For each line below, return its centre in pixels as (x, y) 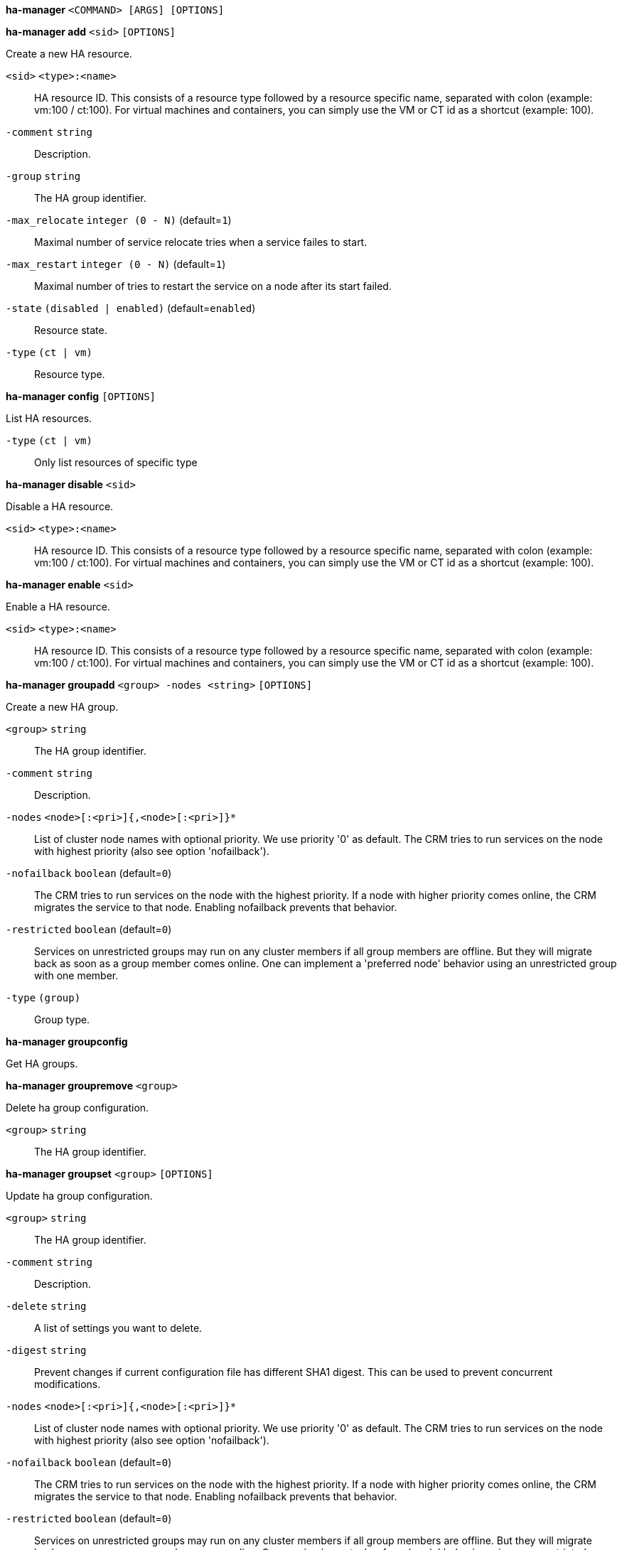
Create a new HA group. (62, 707)
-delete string (46, 1306)
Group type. (62, 1019)
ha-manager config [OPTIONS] (81, 396)
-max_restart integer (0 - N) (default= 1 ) (116, 264)
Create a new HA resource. (69, 54)
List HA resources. (49, 418)
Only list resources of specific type (116, 462)
